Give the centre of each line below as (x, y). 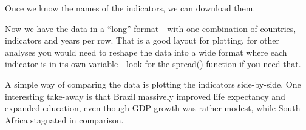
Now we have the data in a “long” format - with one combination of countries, (151, 28)
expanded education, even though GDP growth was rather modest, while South (153, 108)
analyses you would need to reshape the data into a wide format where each (146, 52)
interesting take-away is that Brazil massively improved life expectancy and (145, 96)
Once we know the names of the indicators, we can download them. (130, 8)
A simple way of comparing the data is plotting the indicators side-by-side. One (153, 84)
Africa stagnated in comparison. (64, 119)
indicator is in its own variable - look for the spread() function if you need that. (153, 64)
